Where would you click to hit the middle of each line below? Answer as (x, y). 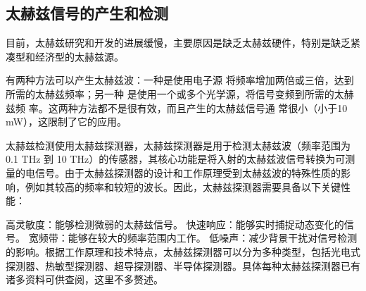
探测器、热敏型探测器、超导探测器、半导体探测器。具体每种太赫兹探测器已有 (183, 265)
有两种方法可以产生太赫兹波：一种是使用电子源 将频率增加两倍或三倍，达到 (180, 80)
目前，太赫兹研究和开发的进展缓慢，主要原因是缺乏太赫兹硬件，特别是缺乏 (178, 43)
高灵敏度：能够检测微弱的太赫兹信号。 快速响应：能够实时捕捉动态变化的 (175, 224)
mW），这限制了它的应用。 (66, 122)
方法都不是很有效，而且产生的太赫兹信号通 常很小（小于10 (213, 107)
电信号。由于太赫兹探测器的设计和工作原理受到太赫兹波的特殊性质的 (183, 172)
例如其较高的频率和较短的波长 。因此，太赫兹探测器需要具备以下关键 (183, 186)
